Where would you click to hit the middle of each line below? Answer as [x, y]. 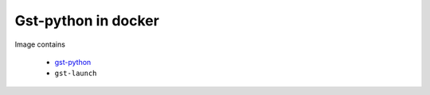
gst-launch [76, 74]
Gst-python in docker [87, 21]
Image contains [40, 44]
